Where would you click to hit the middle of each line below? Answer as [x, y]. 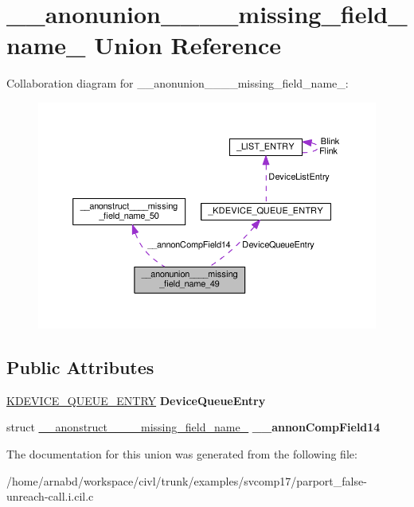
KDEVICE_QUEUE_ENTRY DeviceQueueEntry [136, 400]
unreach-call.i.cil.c [50, 496]
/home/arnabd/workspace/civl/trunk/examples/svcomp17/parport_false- [187, 480]
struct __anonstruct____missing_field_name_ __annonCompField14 [193, 427]
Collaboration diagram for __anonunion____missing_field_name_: [178, 83]
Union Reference [187, 45]
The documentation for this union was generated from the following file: [182, 453]
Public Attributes [80, 367]
